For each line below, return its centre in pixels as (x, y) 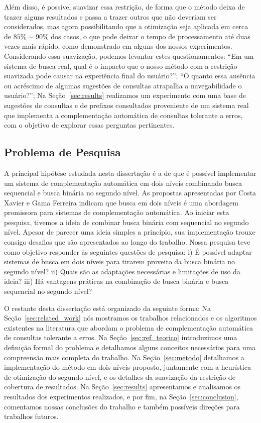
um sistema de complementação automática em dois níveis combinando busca (123, 183)
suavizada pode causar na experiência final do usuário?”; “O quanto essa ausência (130, 76)
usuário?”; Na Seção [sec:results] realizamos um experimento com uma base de (125, 95)
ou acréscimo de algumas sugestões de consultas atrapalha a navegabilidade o (123, 85)
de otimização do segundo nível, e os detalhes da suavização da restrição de (120, 377)
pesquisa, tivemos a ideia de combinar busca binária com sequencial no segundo (126, 222)
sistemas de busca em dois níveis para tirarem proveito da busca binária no (119, 261)
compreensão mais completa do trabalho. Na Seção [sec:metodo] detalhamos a (124, 357)
